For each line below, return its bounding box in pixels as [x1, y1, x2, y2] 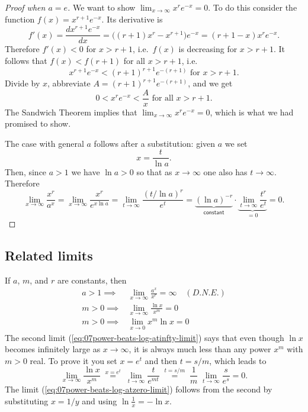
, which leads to [209, 354, 267, 366]
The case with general [5, 137, 84, 149]
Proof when [5, 1, 46, 13]
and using [82, 394, 117, 407]
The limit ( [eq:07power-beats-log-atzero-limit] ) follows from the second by [5, 383, 272, 395]
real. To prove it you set [30, 354, 117, 366]
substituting [5, 394, 49, 407]
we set [224, 137, 248, 149]
